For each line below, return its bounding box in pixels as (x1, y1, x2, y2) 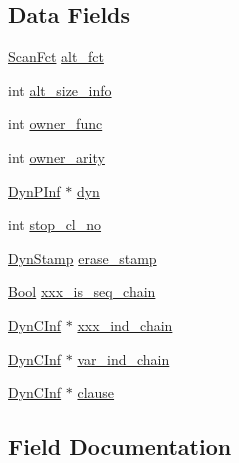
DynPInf (8, 180, 61, 201)
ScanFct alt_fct (8, 46, 104, 67)
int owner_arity (8, 146, 105, 167)
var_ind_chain (77, 348, 170, 369)
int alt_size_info (8, 79, 112, 100)
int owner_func (8, 113, 103, 134)
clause (77, 382, 115, 403)
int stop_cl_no (8, 214, 102, 235)
